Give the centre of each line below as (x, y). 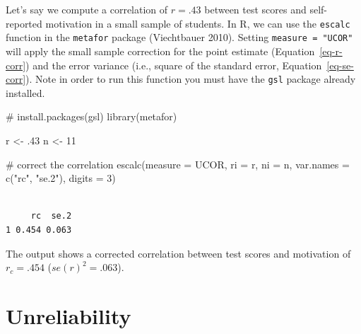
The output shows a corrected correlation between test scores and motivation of (178, 253)
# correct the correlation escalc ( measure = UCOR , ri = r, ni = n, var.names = (178, 164)
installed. (25, 92)
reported (24, 23)
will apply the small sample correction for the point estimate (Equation (160, 51)
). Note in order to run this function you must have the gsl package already (191, 79)
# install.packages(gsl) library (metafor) (91, 116)
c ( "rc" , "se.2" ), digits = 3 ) (61, 178)
